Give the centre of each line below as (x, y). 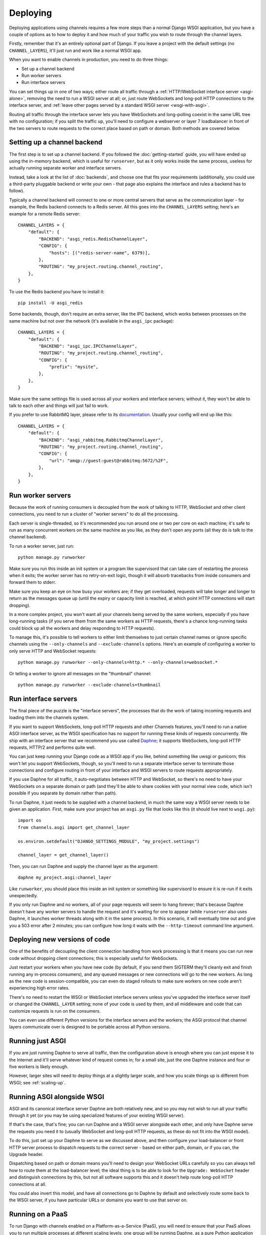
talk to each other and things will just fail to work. (59, 406)
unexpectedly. (23, 895)
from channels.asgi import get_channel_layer (74, 827)
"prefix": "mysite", (74, 367)
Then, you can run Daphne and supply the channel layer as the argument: (84, 866)
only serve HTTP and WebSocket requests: (53, 651)
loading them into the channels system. (49, 718)
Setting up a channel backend (56, 143)
